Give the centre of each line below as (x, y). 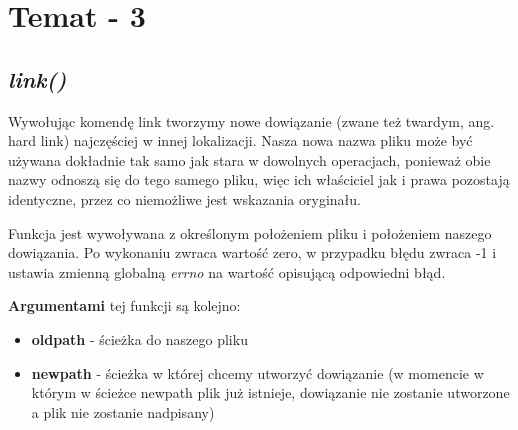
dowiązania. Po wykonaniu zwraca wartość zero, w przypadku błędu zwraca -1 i (252, 252)
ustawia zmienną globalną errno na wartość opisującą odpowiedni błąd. (227, 271)
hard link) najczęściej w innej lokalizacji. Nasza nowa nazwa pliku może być (240, 140)
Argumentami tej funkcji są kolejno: (124, 305)
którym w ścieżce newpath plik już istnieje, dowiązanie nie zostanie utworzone (270, 392)
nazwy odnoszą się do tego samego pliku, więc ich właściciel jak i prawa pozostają (259, 179)
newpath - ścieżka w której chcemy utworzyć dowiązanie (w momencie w (257, 372)
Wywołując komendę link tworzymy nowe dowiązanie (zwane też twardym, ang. (251, 120)
